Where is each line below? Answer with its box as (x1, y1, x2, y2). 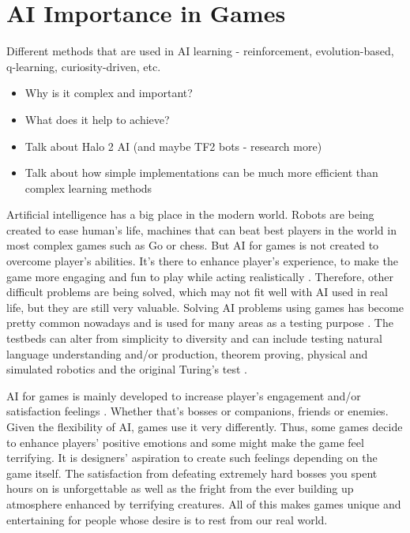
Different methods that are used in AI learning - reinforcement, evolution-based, (6, 43, 394, 59)
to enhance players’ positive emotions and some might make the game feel (6, 434, 364, 450)
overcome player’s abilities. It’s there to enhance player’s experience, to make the (6, 253, 398, 269)
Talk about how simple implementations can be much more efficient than (24, 164, 378, 181)
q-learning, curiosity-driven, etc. (6, 58, 161, 74)
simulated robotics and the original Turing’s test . (6, 361, 247, 377)
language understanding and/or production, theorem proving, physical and (6, 345, 368, 362)
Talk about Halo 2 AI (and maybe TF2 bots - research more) (24, 137, 322, 154)
